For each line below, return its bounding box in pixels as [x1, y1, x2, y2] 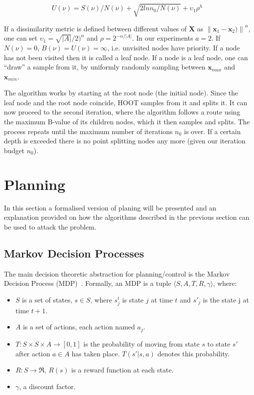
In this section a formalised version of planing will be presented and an [4, 202, 217, 212]
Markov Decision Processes [4, 245, 144, 260]
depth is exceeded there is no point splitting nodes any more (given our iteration [4, 136, 246, 146]
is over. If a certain [184, 126, 241, 136]
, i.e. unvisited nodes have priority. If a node [107, 42, 240, 52]
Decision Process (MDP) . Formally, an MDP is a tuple [4, 278, 171, 288]
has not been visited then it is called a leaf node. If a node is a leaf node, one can [4, 52, 248, 62]
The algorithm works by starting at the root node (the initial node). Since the [4, 88, 238, 98]
